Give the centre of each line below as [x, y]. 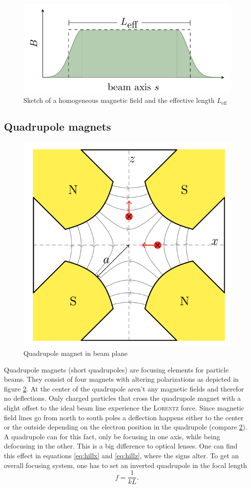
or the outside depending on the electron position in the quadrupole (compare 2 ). [126, 427]
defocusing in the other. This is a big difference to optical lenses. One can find [121, 446]
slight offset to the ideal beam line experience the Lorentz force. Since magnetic [124, 408]
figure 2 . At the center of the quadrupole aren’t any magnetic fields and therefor [124, 388]
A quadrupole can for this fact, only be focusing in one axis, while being [112, 436]
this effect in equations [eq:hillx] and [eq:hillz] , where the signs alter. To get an [122, 456]
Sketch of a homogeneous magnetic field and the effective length [119, 100]
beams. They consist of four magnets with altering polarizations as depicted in [121, 379]
